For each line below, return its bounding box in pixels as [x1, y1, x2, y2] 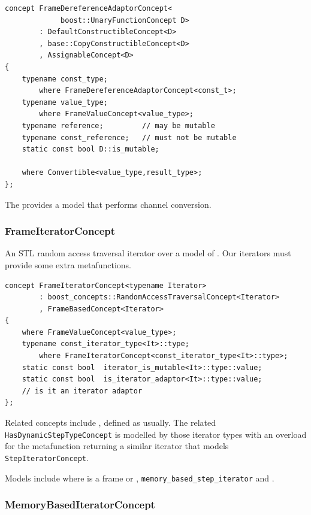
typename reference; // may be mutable [22, 121, 215, 130]
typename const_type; [22, 74, 108, 83]
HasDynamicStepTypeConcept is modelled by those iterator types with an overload [5, 428, 307, 440]
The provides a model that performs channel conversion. [5, 198, 212, 210]
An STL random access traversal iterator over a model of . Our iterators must [5, 247, 291, 259]
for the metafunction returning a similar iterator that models [5, 440, 229, 452]
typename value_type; [22, 98, 108, 107]
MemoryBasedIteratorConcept [5, 497, 155, 512]
